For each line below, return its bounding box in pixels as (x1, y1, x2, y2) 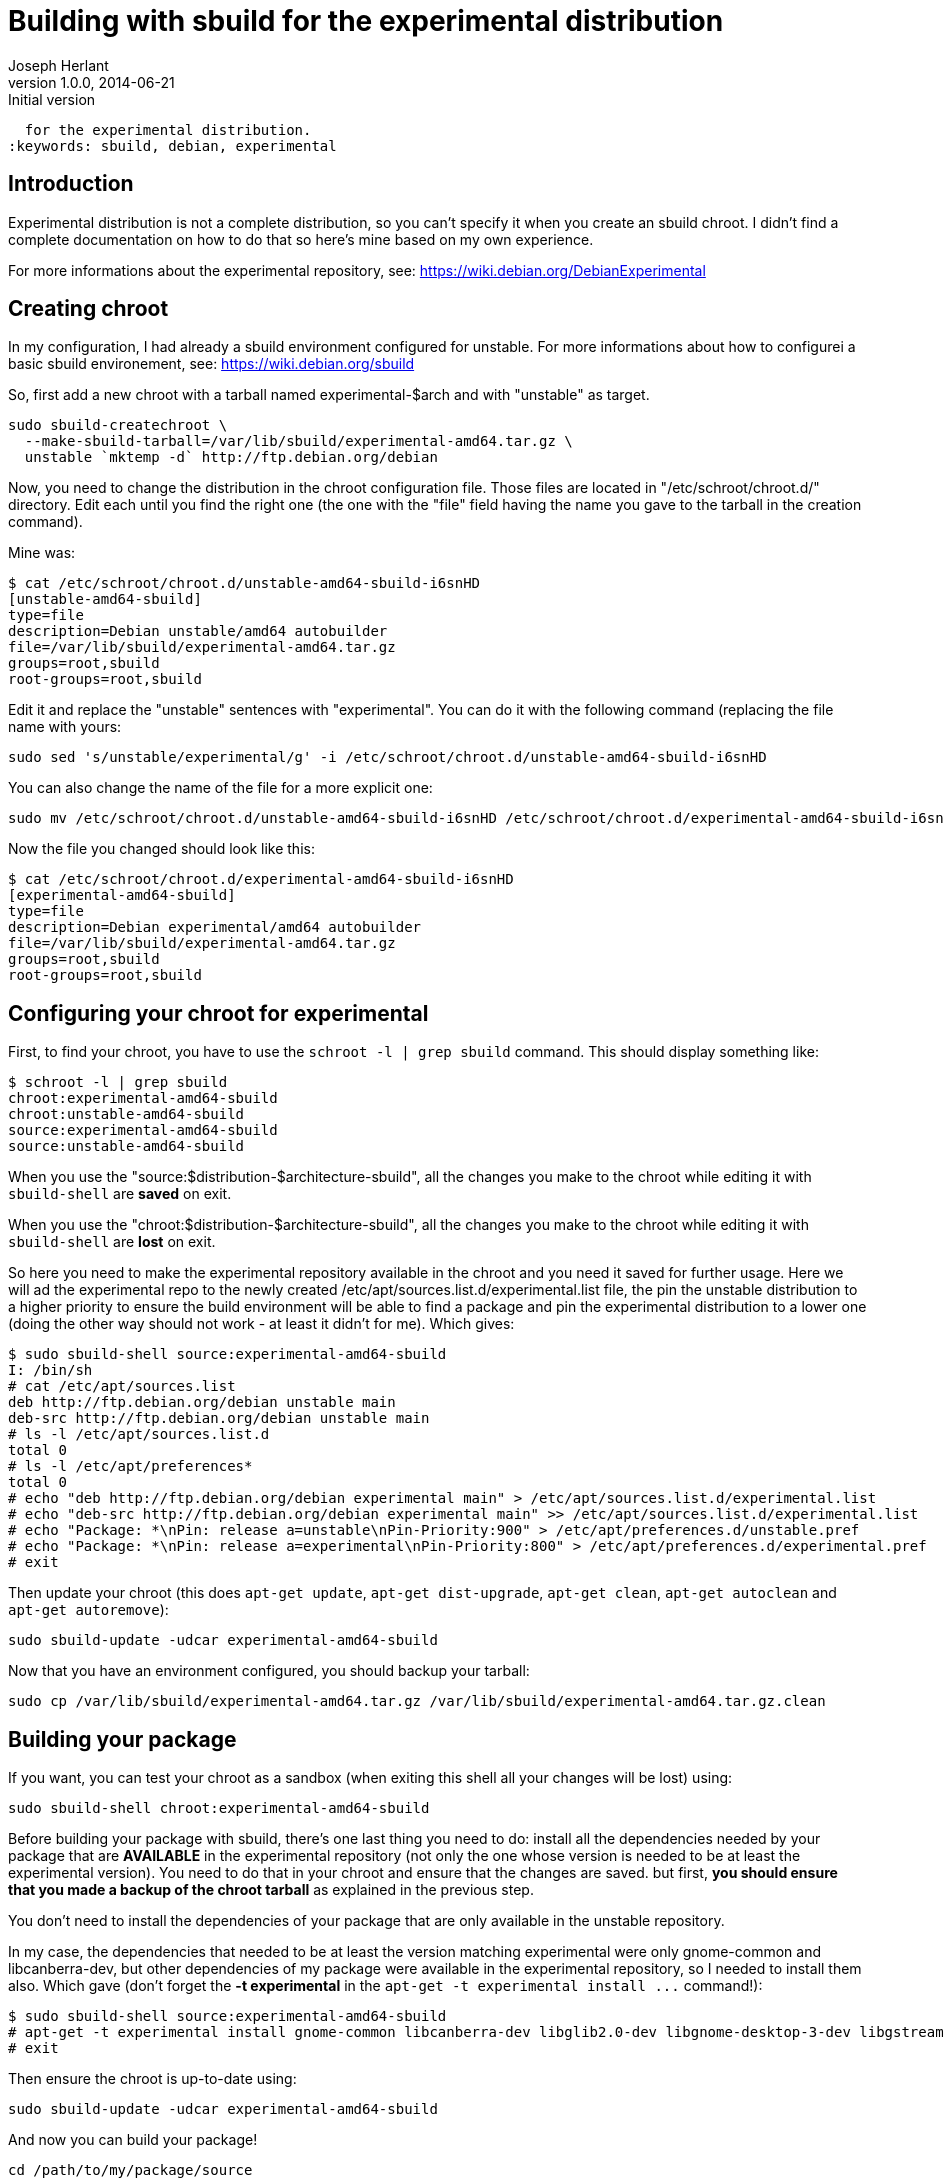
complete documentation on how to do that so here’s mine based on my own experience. (8, 230, 594, 248)
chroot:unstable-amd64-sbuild (8, 1106, 245, 1123)
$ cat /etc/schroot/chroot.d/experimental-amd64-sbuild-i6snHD (8, 871, 514, 888)
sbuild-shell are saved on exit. (8, 1185, 232, 1203)
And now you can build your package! (8, 2131, 258, 2149)
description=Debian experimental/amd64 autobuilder (8, 919, 422, 936)
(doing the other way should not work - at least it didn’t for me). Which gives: (8, 1315, 515, 1333)
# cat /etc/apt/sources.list (8, 1378, 236, 1395)
